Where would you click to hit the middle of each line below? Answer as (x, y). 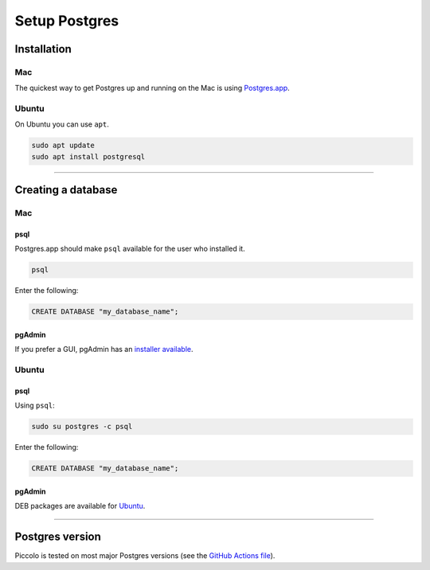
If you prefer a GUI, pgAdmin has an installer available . (104, 349)
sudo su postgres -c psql (82, 427)
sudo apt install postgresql (88, 156)
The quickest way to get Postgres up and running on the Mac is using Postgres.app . (152, 88)
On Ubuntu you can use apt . (62, 124)
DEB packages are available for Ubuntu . (80, 506)
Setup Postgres (67, 21)
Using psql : (35, 405)
